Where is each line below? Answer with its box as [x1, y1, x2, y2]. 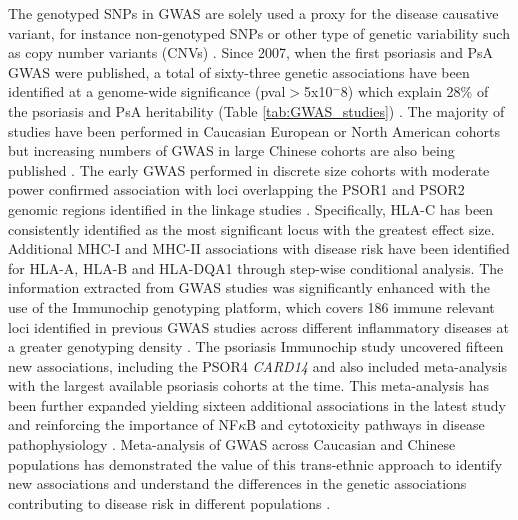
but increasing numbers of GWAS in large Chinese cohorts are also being [8, 140, 455, 161]
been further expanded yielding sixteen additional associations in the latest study [8, 394, 506, 415]
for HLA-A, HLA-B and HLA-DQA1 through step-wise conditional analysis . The [8, 257, 504, 278]
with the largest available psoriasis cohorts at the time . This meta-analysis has [8, 375, 490, 396]
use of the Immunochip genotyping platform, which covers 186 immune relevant [8, 296, 495, 317]
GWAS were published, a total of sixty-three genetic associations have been [8, 61, 470, 82]
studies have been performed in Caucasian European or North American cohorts [8, 120, 500, 141]
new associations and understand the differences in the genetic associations [8, 473, 467, 494]
